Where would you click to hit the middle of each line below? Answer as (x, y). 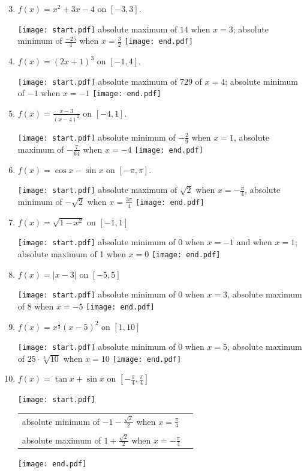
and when (254, 242)
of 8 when (36, 306)
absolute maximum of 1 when (72, 254)
